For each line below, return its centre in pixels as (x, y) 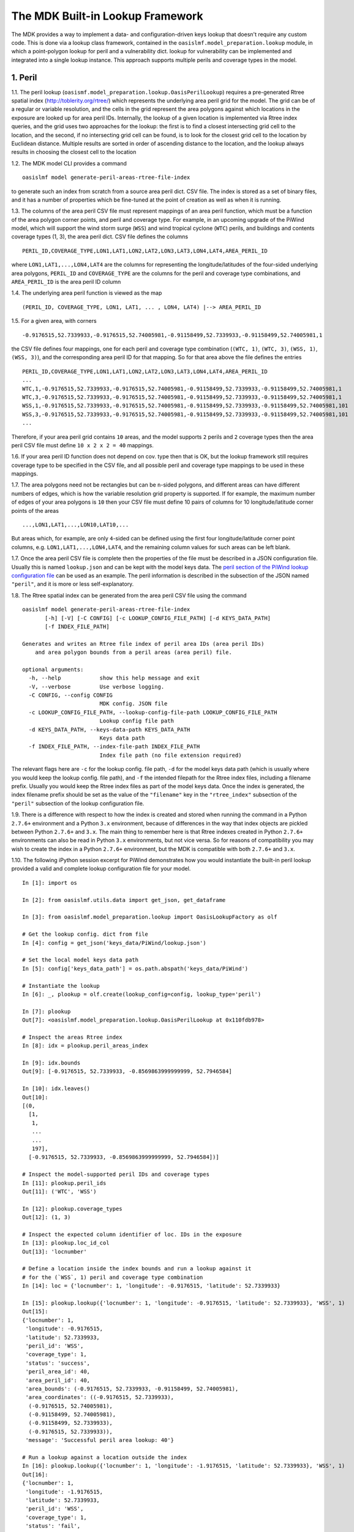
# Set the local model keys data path (81, 960)
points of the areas (35, 510)
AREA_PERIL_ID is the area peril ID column (66, 282)
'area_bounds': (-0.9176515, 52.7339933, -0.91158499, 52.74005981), (132, 1389)
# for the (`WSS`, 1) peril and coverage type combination (113, 1277)
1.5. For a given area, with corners (54, 321)
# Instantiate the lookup (61, 986)
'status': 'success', (58, 1363)
